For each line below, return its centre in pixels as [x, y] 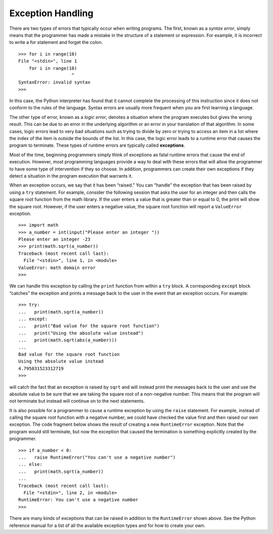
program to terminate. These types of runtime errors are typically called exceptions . [97, 145]
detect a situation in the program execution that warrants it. [71, 176]
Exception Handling [51, 13]
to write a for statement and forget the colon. [56, 42]
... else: [30, 464]
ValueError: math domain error [57, 268]
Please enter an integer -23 [54, 239]
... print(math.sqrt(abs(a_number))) [68, 340]
